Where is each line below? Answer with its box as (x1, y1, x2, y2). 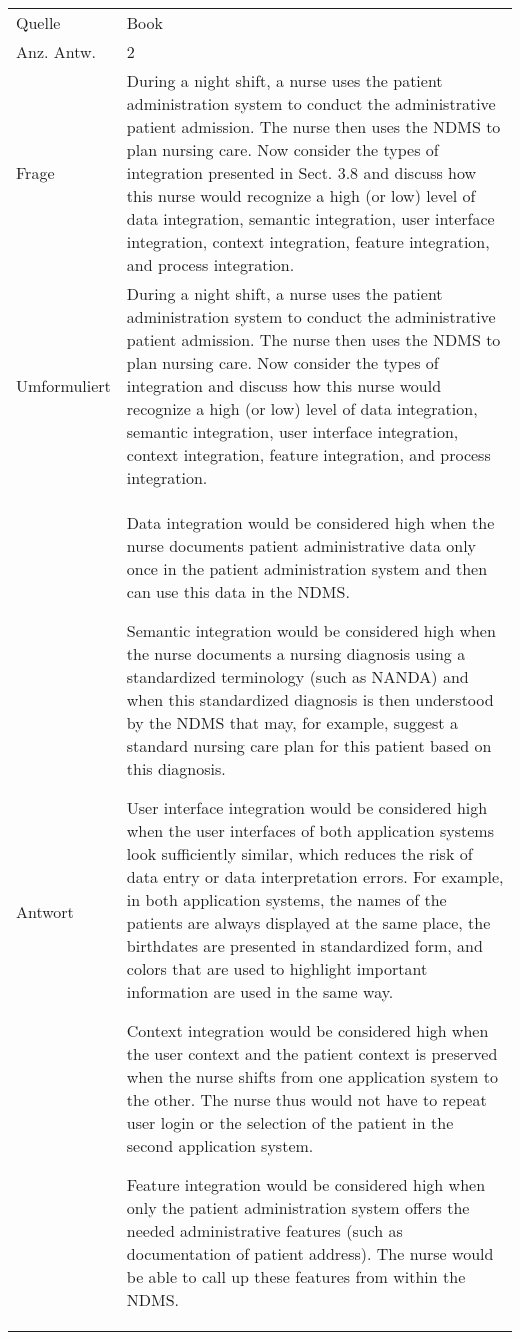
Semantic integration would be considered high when (126, 619, 496, 642)
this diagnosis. (126, 757, 226, 780)
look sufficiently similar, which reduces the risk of (126, 842, 473, 865)
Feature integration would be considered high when (126, 1173, 486, 1196)
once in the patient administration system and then (126, 557, 488, 580)
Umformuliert (16, 374, 111, 397)
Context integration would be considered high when (126, 1019, 489, 1042)
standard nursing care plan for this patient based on (126, 734, 492, 757)
